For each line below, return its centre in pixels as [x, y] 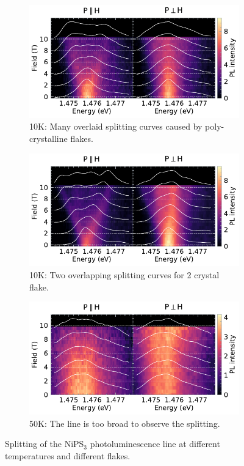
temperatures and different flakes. [68, 455]
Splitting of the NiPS [45, 444]
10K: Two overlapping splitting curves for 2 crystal [124, 274]
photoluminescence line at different [155, 444]
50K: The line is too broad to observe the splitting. [125, 423]
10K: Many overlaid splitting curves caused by [116, 126]
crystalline [48, 138]
